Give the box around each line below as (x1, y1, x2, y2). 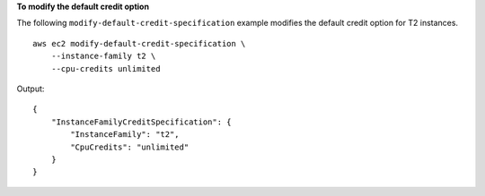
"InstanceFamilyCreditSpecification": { (50, 116, 233, 127)
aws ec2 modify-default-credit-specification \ (32, 38, 246, 48)
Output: (16, 83, 45, 94)
